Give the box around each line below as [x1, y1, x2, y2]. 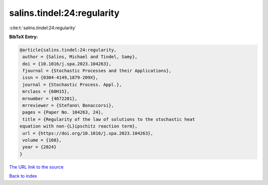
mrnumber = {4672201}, [22, 96, 78, 101]
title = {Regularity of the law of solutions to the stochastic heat [22, 117, 196, 122]
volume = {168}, [22, 137, 62, 143]
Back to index [9, 173, 37, 179]
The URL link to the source [9, 164, 64, 170]
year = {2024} [22, 144, 57, 150]
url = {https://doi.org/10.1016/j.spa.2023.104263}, [22, 130, 153, 136]
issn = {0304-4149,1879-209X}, [22, 75, 99, 80]
